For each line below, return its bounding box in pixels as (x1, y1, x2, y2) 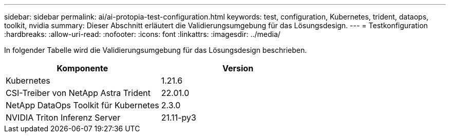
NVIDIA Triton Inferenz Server (6, 112, 121, 123)
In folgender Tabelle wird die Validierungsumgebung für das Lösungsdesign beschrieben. (4, 46, 307, 54)
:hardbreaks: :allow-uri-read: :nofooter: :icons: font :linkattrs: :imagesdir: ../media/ (4, 30, 280, 38)
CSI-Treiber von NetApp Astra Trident (6, 88, 151, 98)
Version (222, 63, 254, 73)
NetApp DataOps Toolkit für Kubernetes (6, 100, 159, 110)
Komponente (57, 63, 108, 73)
